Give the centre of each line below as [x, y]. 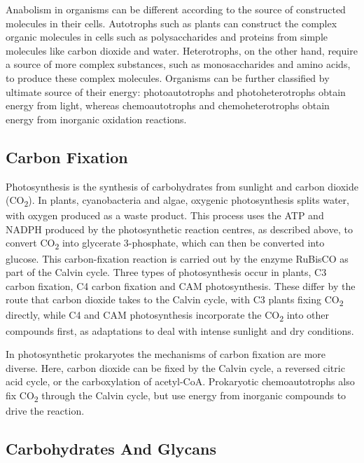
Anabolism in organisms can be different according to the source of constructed [176, 9]
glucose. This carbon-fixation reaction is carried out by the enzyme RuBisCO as [177, 258]
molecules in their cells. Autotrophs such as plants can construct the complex [171, 23]
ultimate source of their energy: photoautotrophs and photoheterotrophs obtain [176, 91]
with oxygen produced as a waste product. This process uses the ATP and [165, 215]
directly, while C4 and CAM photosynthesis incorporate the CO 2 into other [168, 316]
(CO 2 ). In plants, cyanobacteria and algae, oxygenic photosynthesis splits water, [177, 201]
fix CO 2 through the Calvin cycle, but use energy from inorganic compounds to [176, 396]
